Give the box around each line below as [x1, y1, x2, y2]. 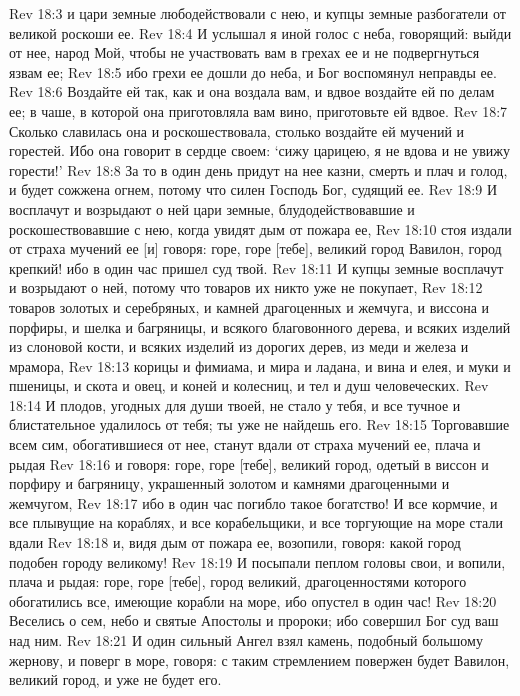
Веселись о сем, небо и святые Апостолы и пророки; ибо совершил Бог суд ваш [9, 610, 499, 631]
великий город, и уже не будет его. [9, 669, 222, 690]
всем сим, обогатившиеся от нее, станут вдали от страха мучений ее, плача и [9, 434, 481, 455]
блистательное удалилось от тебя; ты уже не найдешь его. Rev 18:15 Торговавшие [9, 414, 510, 435]
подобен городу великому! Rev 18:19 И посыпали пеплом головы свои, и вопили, [9, 551, 506, 572]
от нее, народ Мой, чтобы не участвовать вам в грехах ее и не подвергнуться [9, 42, 480, 63]
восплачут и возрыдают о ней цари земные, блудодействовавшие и [9, 198, 415, 219]
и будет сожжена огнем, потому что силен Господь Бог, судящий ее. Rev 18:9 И [9, 179, 498, 200]
